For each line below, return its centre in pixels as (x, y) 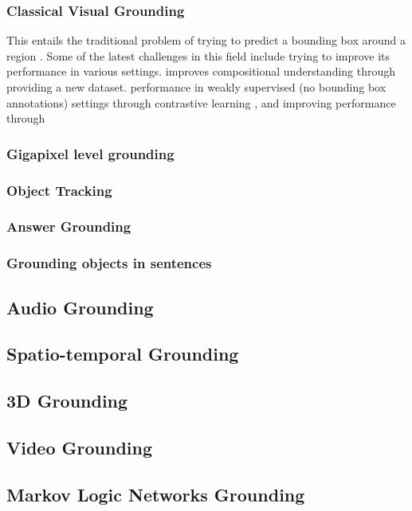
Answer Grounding (69, 226)
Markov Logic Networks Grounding (156, 494)
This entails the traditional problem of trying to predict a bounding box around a (206, 40)
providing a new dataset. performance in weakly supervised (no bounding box (196, 87)
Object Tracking (59, 190)
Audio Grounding (80, 307)
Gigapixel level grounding (90, 153)
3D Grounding (67, 401)
